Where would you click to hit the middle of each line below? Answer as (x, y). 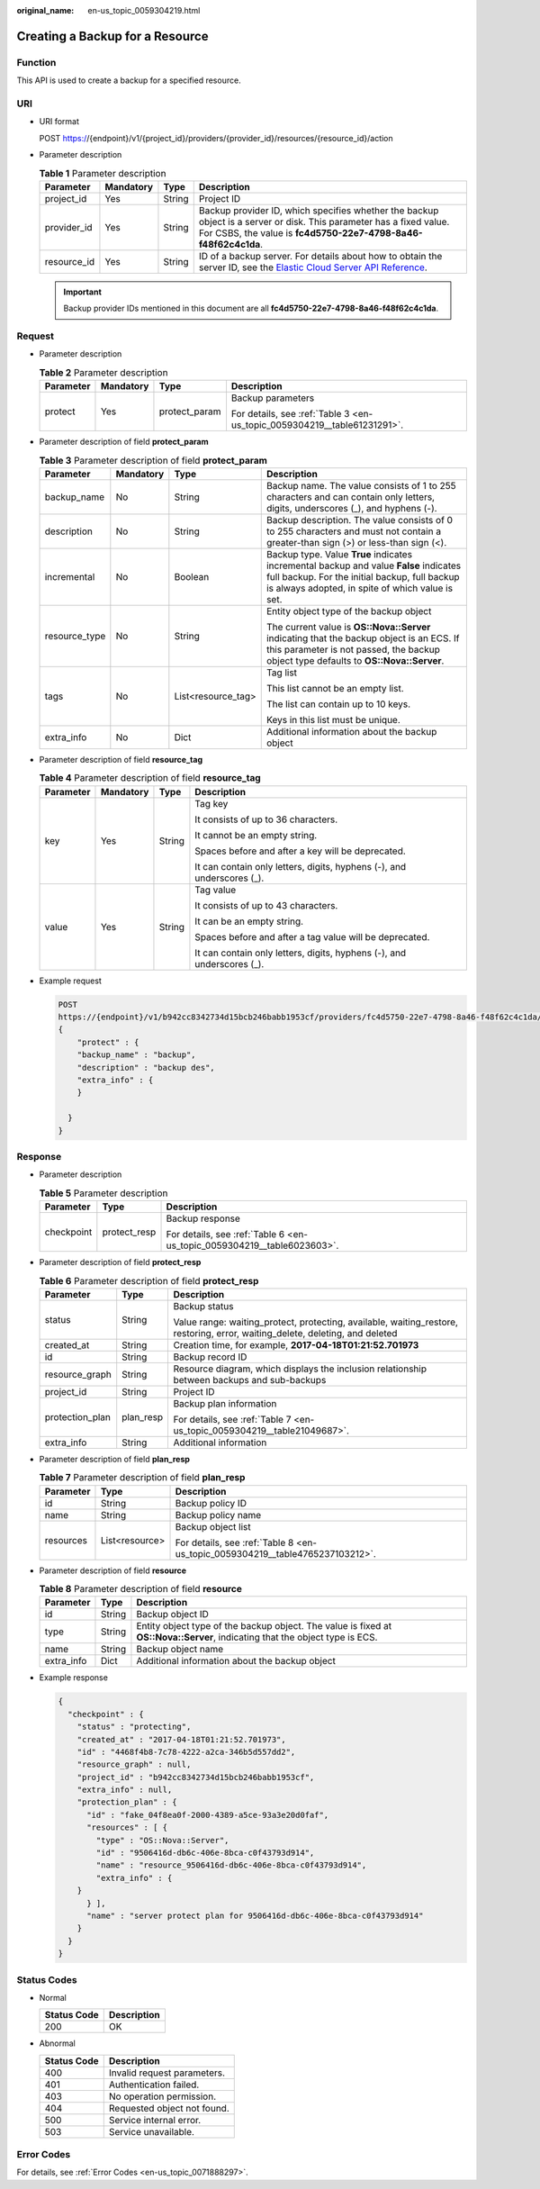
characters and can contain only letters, (351, 497)
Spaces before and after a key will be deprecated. (301, 851)
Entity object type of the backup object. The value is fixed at (264, 1626)
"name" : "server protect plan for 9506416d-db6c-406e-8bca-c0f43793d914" (255, 1915)
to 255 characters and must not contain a (353, 531)
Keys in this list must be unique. (333, 719)
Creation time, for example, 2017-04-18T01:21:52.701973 (296, 1344)
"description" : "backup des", (146, 1067)
